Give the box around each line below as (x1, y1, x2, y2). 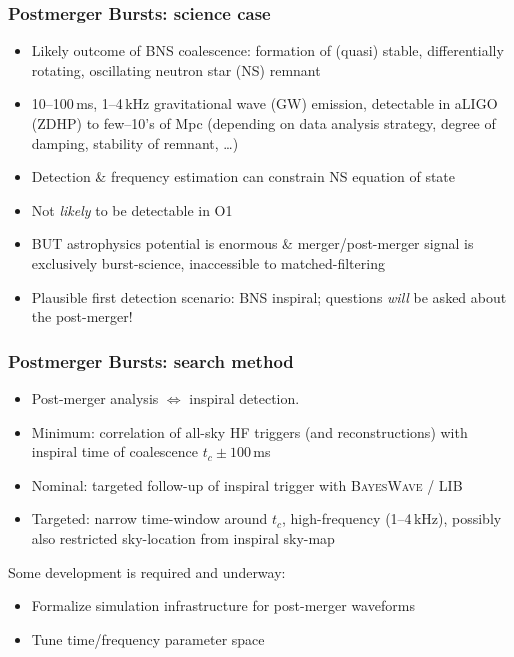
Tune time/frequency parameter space (31, 628, 265, 649)
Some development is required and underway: (8, 561, 286, 582)
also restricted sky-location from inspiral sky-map (31, 527, 335, 548)
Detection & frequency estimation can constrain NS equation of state (31, 166, 456, 187)
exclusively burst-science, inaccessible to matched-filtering (31, 252, 385, 273)
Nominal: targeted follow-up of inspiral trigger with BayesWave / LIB (31, 474, 463, 495)
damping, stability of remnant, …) (31, 132, 239, 153)
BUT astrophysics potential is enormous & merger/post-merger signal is (31, 233, 474, 254)
